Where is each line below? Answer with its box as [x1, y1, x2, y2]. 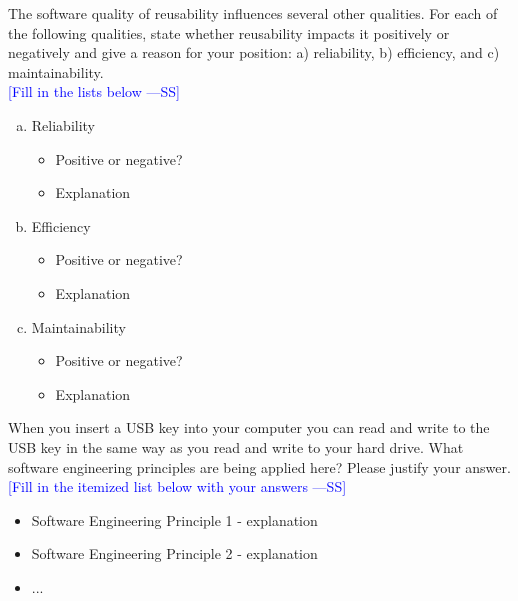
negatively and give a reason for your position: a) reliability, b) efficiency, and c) [8, 42, 500, 63]
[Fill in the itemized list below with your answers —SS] [8, 476, 347, 497]
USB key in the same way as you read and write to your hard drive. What [8, 436, 464, 457]
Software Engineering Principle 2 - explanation [31, 543, 318, 564]
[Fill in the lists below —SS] [8, 81, 180, 102]
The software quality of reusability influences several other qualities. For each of [8, 3, 498, 23]
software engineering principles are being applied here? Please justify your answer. [8, 456, 511, 477]
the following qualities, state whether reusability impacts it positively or [8, 22, 450, 43]
